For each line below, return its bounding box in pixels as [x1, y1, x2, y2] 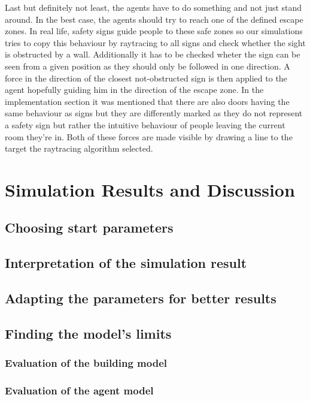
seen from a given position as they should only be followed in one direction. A [5, 59, 290, 72]
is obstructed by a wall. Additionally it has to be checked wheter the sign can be [5, 48, 300, 61]
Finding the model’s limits [5, 324, 172, 342]
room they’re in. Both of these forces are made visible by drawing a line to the [5, 130, 293, 143]
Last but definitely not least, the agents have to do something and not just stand [5, 1, 302, 13]
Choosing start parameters [5, 218, 174, 237]
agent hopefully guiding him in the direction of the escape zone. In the [5, 83, 264, 96]
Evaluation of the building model [5, 355, 167, 370]
